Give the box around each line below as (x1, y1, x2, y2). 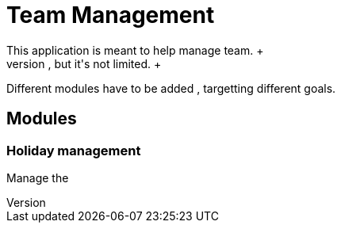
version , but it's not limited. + (6, 56, 162, 71)
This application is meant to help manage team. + (6, 43, 264, 57)
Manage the (6, 170, 69, 185)
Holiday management (6, 142, 141, 158)
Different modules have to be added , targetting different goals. (6, 81, 336, 95)
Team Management (6, 2, 215, 29)
